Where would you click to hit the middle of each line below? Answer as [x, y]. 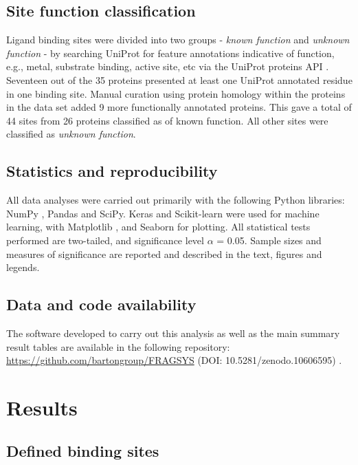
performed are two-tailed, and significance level [105, 240]
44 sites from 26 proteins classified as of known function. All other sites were [167, 120]
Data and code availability [101, 304]
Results [42, 407]
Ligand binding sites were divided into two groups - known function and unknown [178, 40]
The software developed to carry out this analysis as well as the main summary [173, 333]
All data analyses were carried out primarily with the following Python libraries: [176, 200]
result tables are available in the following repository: [118, 346]
